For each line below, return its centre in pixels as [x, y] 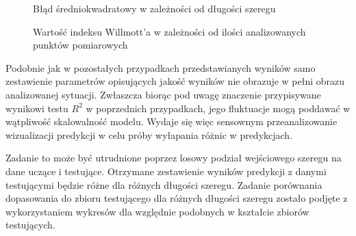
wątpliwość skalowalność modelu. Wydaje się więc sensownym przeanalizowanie [171, 121]
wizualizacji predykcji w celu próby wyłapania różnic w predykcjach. [149, 134]
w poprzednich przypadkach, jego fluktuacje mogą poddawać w [218, 108]
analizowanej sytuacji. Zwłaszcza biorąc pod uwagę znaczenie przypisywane [163, 94]
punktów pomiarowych [80, 45]
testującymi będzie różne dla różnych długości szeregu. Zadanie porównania [164, 184]
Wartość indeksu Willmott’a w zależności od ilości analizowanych [169, 31]
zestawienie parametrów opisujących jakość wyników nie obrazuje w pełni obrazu [175, 81]
